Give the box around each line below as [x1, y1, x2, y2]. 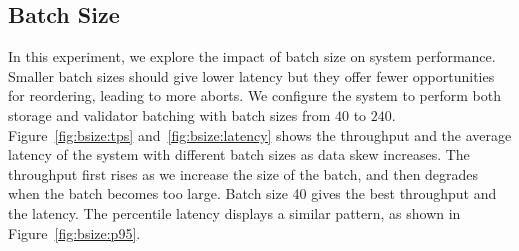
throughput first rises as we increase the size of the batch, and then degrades [8, 163, 479, 184]
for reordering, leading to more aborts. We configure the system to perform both [8, 85, 501, 106]
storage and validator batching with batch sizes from [8, 104, 331, 125]
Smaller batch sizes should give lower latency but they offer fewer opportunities [8, 65, 495, 86]
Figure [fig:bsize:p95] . [8, 222, 141, 243]
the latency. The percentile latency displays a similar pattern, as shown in [8, 202, 461, 223]
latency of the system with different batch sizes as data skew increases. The [8, 144, 470, 165]
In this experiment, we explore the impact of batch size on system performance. [8, 46, 496, 67]
